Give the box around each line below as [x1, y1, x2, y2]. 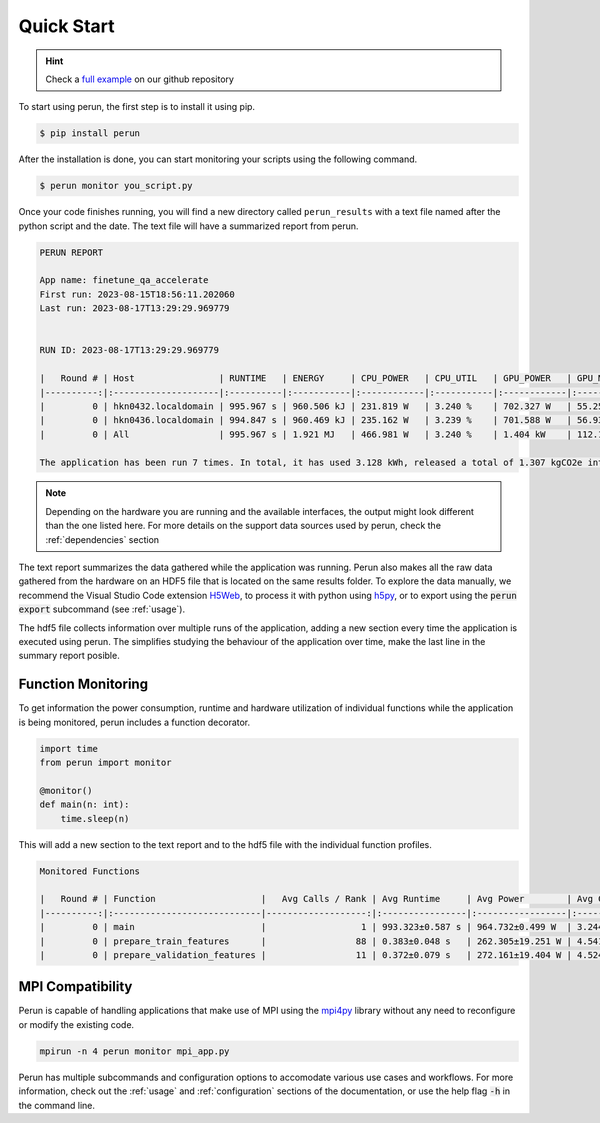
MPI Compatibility [18, 978, 133, 995]
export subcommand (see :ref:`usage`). [18, 603, 185, 615]
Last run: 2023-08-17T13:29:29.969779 [39, 303, 230, 314]
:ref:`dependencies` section [45, 533, 160, 545]
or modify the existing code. [18, 1018, 135, 1030]
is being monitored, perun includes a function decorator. [18, 716, 251, 728]
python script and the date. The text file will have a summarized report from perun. [18, 220, 359, 232]
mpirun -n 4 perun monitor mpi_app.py [39, 1045, 230, 1057]
